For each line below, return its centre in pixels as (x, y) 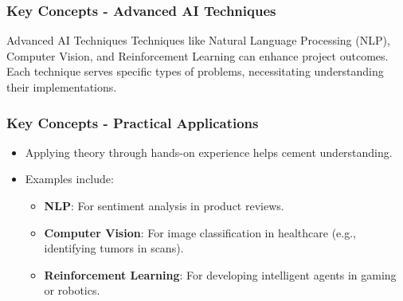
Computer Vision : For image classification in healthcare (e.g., (200, 232)
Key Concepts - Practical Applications (133, 122)
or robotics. (72, 290)
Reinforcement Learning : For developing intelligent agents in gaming (220, 274)
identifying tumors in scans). (114, 248)
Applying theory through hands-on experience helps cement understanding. (209, 152)
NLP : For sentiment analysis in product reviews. (164, 205)
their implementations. (62, 87)
